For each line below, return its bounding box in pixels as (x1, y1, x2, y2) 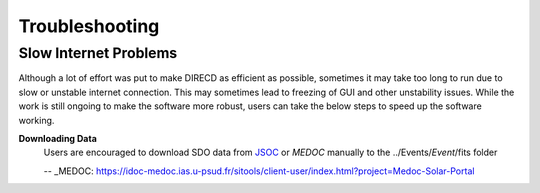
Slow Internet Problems (18, 44, 178, 62)
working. (18, 114, 55, 126)
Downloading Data (18, 132, 97, 144)
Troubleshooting (18, 15, 160, 37)
